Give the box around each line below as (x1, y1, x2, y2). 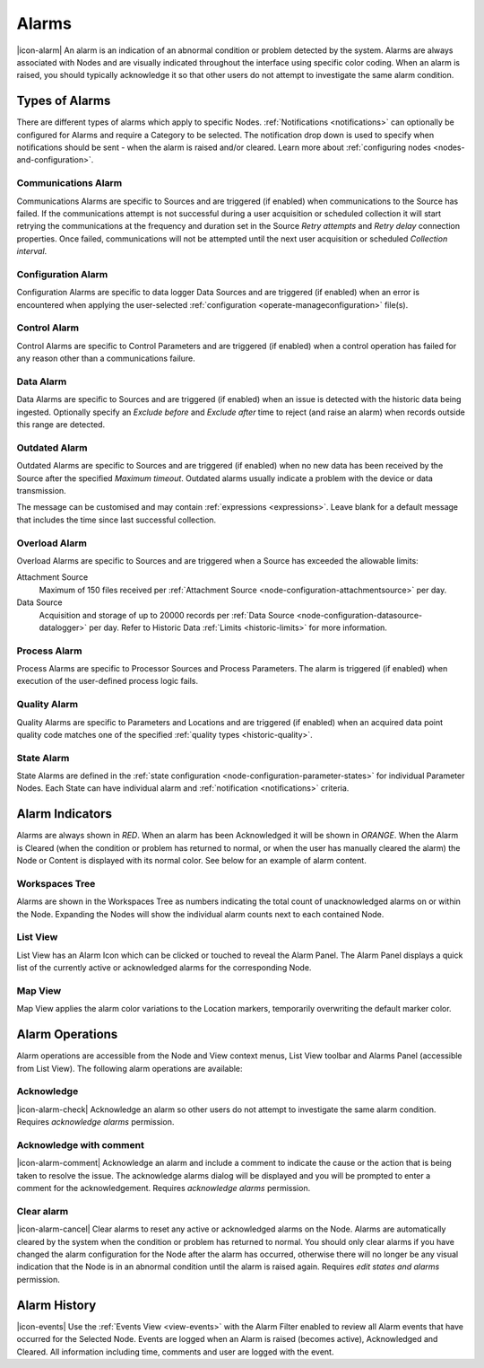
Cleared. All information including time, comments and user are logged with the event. (16, 1346, 334, 1357)
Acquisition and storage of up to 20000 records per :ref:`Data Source (39, 609, 295, 620)
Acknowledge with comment (16, 1138, 145, 1151)
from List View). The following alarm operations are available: (16, 1063, 243, 1074)
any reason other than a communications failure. (16, 353, 196, 364)
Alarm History (16, 1297, 97, 1312)
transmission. (16, 486, 66, 496)
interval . (16, 246, 48, 257)
